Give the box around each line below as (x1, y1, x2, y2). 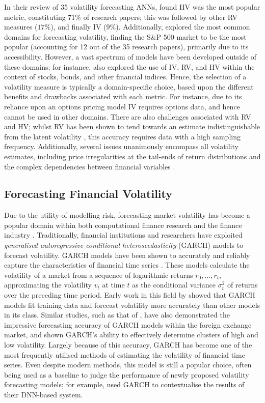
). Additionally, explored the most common (116, 21, 250, 32)
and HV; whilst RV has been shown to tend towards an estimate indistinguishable (4, 121, 260, 132)
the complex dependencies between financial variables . (4, 161, 175, 171)
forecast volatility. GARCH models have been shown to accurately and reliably (4, 249, 250, 260)
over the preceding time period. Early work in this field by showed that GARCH (4, 290, 255, 300)
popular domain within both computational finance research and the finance (4, 219, 242, 230)
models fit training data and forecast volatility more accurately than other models (4, 299, 260, 310)
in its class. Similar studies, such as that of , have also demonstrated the (4, 309, 230, 320)
